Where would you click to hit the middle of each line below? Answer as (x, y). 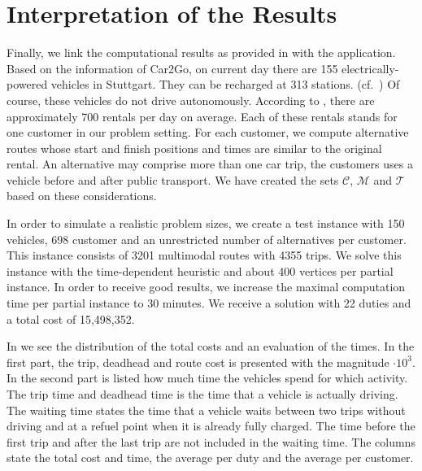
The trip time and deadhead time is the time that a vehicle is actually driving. (202, 394)
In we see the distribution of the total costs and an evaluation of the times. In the (211, 346)
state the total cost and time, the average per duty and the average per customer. (210, 458)
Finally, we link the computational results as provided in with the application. (201, 52)
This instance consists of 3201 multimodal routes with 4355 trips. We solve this (204, 255)
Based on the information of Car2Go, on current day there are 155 (172, 68)
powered (27, 84)
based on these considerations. (82, 196)
